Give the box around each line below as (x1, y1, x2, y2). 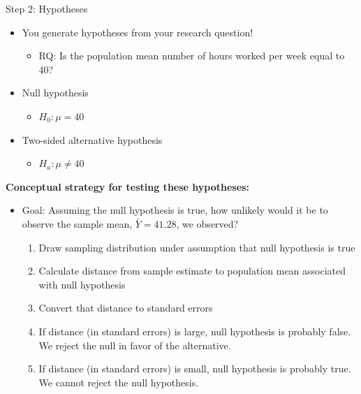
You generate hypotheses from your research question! (22, 24, 253, 39)
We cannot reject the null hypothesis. (38, 374, 199, 389)
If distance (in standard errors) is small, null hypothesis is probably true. (38, 361, 351, 376)
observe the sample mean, (22, 216, 133, 231)
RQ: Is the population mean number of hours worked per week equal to (38, 48, 345, 63)
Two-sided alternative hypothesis (22, 132, 163, 147)
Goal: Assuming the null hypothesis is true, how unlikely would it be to (22, 203, 328, 217)
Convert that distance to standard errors (38, 300, 213, 315)
